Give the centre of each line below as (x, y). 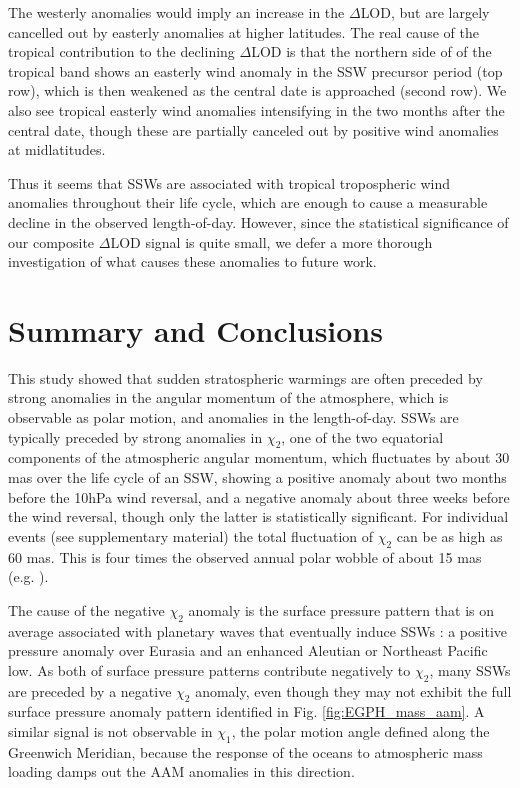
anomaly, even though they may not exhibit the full (353, 690)
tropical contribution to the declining (121, 51)
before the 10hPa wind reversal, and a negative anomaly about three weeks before (259, 496)
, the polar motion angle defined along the (360, 730)
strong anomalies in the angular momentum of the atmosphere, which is (228, 397)
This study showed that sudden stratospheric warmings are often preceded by (245, 377)
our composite (51, 241)
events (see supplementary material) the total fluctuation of (191, 535)
